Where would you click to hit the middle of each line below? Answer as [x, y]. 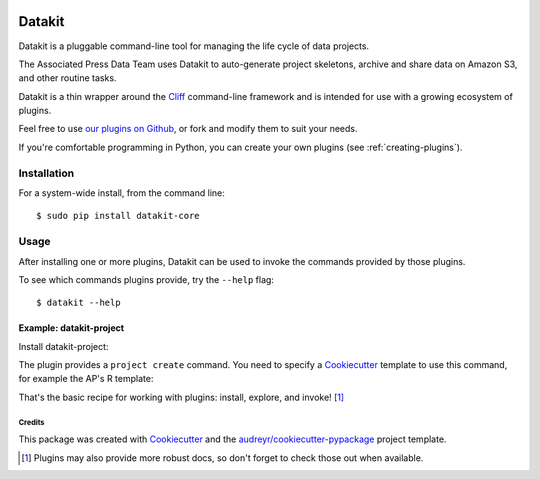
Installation [46, 173]
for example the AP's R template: [86, 379]
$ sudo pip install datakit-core [118, 216]
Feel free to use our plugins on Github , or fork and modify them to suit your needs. [188, 129]
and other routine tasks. [67, 78]
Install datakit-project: [63, 346]
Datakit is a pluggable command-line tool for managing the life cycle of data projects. [194, 46]
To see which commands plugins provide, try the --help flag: [146, 279]
